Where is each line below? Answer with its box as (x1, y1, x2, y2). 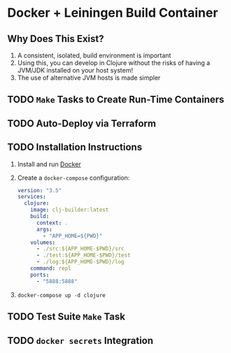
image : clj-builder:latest (30, 206, 109, 214)
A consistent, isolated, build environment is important (17, 51, 171, 59)
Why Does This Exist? (7, 33, 104, 45)
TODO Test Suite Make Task (7, 311, 126, 323)
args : (36, 226, 52, 233)
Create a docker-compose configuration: (17, 173, 130, 182)
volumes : (30, 239, 56, 246)
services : (17, 194, 47, 201)
